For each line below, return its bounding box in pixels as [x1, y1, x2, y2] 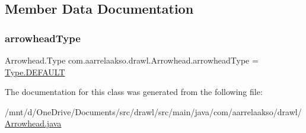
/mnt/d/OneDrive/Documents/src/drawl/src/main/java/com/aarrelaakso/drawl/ [5, 105, 302, 118]
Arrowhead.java [5, 117, 62, 129]
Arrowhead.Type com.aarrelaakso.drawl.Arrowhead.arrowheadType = [5, 54, 259, 66]
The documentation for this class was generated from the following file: [5, 85, 263, 98]
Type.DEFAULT [5, 65, 65, 78]
